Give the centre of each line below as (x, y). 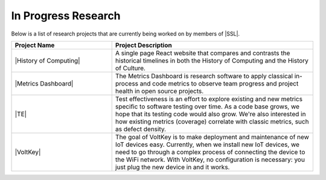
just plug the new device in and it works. (172, 167)
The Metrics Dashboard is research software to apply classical (204, 76)
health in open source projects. (159, 91)
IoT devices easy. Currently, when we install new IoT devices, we (207, 144)
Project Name (35, 45)
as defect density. (140, 129)
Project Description (143, 45)
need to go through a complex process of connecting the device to (210, 152)
